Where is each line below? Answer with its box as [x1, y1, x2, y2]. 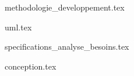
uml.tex [5, 20, 32, 33]
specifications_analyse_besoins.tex [5, 40, 129, 53]
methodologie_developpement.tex [5, 1, 125, 13]
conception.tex [5, 60, 57, 72]
